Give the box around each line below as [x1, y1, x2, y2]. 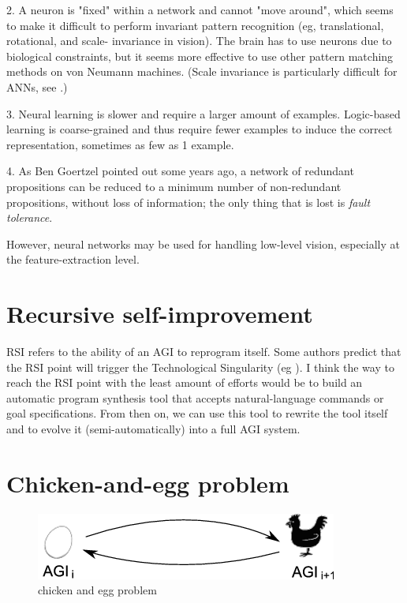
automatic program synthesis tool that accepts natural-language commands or [6, 389, 384, 406]
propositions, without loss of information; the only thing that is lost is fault [6, 193, 371, 210]
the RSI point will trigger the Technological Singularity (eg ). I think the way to [6, 358, 394, 375]
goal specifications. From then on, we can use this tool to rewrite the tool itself [6, 405, 388, 421]
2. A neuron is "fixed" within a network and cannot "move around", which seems [6, 2, 394, 17]
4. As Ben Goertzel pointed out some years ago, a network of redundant [6, 163, 354, 179]
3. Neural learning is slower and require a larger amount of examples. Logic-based [6, 105, 401, 122]
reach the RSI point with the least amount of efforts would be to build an [6, 374, 363, 391]
